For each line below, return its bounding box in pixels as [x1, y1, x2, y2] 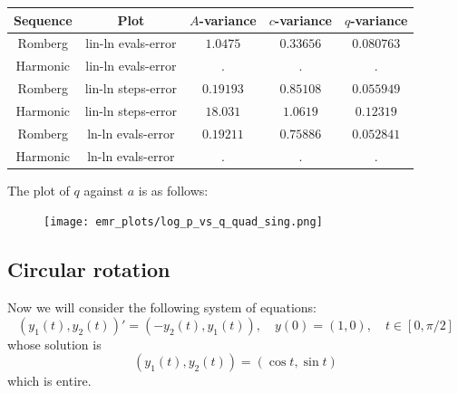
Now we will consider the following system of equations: [7, 298, 317, 317]
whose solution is [7, 334, 102, 353]
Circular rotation [7, 255, 171, 283]
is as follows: [138, 180, 209, 199]
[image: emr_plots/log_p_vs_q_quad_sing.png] [44, 216, 323, 229]
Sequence [14, 10, 73, 29]
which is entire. [7, 371, 92, 390]
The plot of [7, 180, 70, 199]
